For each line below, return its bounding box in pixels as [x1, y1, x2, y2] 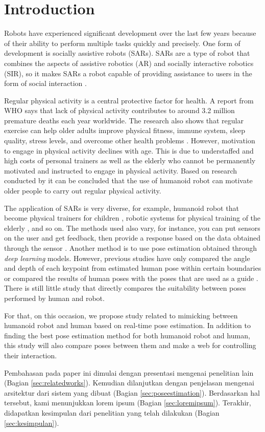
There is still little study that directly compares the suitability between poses [4, 283, 246, 293]
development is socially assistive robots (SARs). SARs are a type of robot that [4, 48, 250, 58]
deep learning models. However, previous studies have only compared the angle [4, 252, 250, 263]
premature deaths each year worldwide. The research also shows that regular [4, 115, 244, 125]
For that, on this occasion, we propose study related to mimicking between [4, 310, 238, 320]
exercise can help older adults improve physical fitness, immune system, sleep [4, 125, 246, 136]
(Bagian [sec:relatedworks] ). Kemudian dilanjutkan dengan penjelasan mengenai [4, 377, 254, 388]
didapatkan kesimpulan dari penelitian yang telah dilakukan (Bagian [4, 407, 220, 418]
